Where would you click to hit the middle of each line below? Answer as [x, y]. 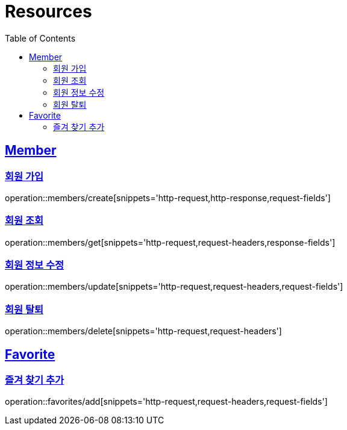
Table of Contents [40, 38]
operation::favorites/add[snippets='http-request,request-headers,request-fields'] [166, 402]
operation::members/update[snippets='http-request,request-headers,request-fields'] [174, 287]
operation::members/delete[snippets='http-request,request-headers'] [143, 331]
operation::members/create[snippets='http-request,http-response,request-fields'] [168, 198]
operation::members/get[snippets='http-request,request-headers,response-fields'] [170, 242]
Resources [48, 11]
